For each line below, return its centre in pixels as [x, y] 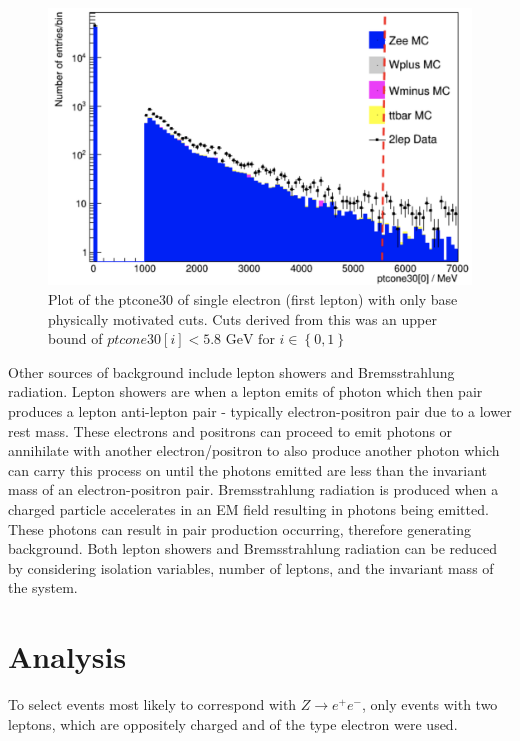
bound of [75, 338]
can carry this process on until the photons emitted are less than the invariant [247, 469]
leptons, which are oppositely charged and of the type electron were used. [233, 723]
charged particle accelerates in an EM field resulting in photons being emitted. [248, 508]
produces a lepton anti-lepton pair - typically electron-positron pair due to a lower [260, 410]
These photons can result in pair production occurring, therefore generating [239, 528]
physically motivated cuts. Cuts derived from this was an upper [243, 318]
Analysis [67, 656]
